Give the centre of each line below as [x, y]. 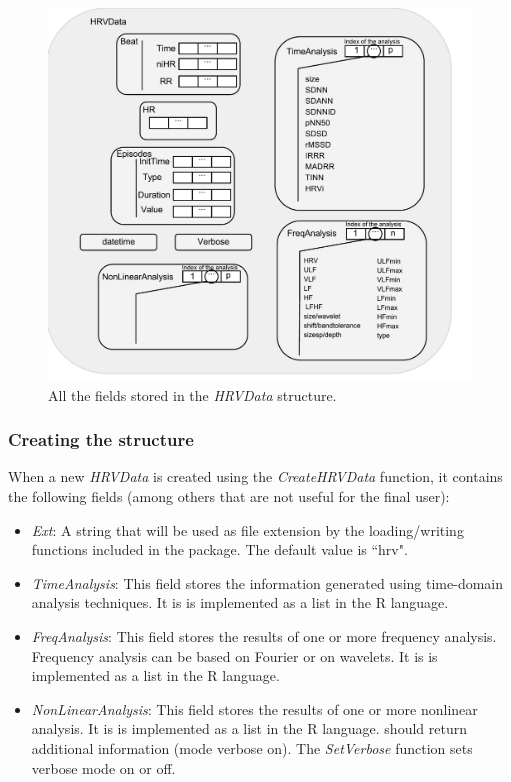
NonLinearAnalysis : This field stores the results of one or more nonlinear [254, 708]
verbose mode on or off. [103, 767]
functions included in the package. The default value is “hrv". [219, 549]
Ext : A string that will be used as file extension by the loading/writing [247, 529]
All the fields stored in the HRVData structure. [192, 394]
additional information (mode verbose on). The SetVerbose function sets [252, 748]
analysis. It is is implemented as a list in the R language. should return [249, 728]
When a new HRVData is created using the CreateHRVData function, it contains [255, 476]
